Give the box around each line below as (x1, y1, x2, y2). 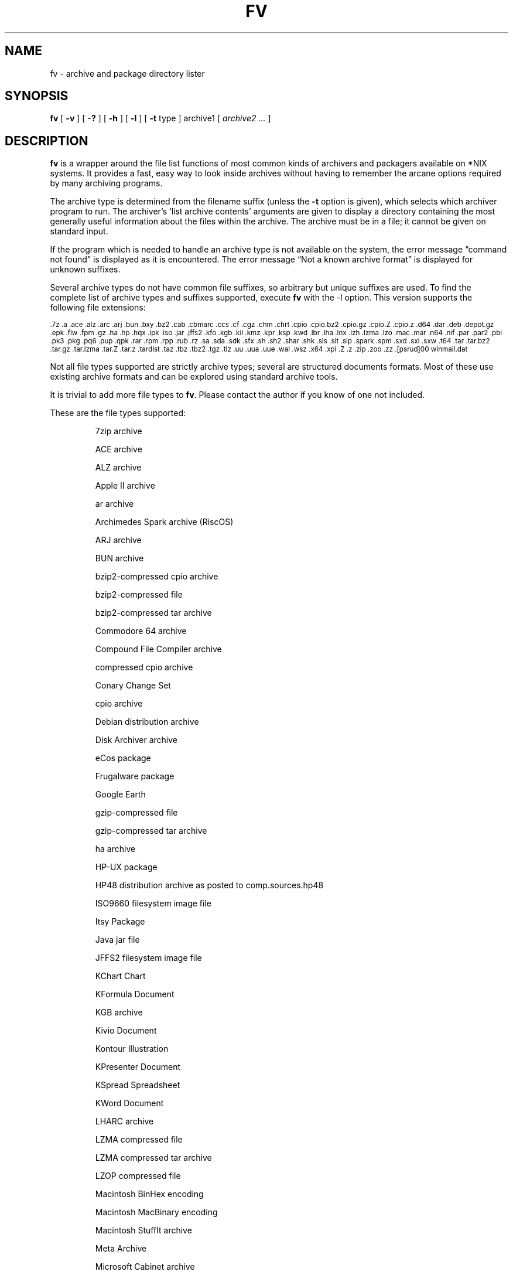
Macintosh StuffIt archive (95, 1225, 192, 1236)
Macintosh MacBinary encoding (95, 1207, 218, 1218)
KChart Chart (95, 971, 146, 981)
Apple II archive (95, 480, 155, 491)
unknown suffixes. (50, 264, 121, 275)
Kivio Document (95, 1025, 157, 1036)
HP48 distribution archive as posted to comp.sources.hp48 (95, 880, 324, 891)
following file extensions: (50, 302, 146, 313)
